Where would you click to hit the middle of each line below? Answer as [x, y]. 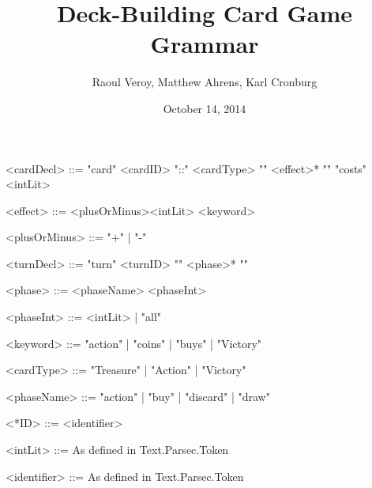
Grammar [205, 44]
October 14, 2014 [205, 108]
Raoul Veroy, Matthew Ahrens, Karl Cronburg [205, 82]
